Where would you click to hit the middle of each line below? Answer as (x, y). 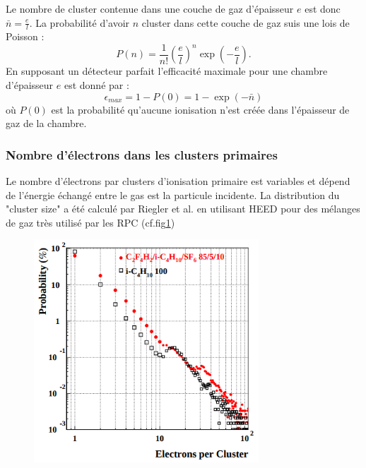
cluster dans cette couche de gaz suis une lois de (246, 22)
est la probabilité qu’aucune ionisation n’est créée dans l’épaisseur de (200, 109)
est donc (323, 8)
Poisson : (25, 36)
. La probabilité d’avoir (79, 22)
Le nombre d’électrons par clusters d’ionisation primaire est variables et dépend (178, 181)
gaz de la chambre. (46, 123)
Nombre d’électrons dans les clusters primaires (142, 154)
